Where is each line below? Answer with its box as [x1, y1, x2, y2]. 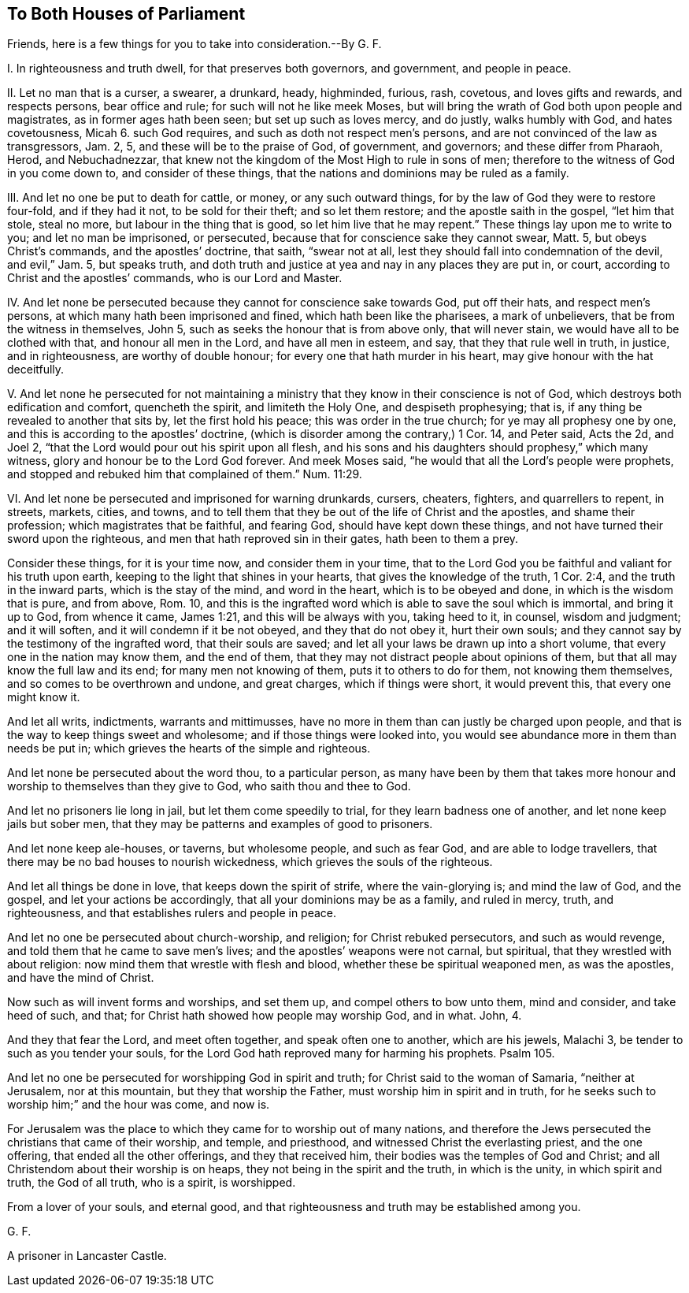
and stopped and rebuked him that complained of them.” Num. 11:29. [7, 467, 362, 481]
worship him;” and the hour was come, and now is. [7, 1098, 270, 1112]
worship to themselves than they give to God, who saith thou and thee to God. [7, 779, 411, 793]
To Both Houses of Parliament [7, 4, 246, 24]
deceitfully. [7, 362, 65, 377]
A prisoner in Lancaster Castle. [7, 1249, 167, 1263]
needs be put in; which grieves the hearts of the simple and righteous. [7, 741, 371, 756]
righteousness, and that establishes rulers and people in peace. [7, 906, 337, 920]
